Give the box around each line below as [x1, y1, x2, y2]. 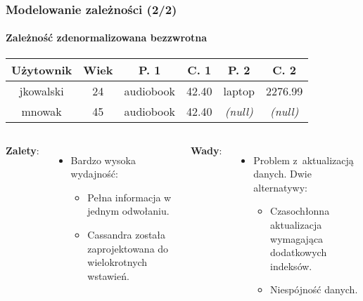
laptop [223, 82, 255, 99]
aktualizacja [270, 218, 322, 232]
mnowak [21, 102, 62, 119]
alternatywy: [253, 180, 307, 194]
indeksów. [270, 258, 312, 273]
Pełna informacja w [87, 189, 172, 204]
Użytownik [11, 61, 72, 78]
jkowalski [19, 82, 64, 99]
